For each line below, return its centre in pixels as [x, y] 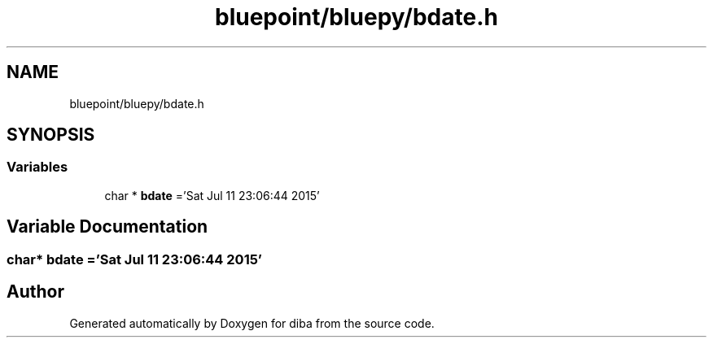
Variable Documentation [107, 227]
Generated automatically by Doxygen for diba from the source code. [252, 323]
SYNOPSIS [51, 135]
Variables [37, 167]
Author [35, 292]
